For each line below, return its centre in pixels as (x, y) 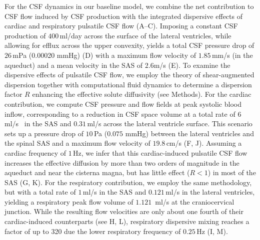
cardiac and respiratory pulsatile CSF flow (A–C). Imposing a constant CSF (121, 26)
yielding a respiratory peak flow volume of (69, 201)
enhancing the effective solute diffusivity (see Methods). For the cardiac (142, 94)
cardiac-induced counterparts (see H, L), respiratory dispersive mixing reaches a (127, 221)
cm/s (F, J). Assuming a (204, 143)
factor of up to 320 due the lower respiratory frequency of (93, 231)
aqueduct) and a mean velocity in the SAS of (74, 65)
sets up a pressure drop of (44, 133)
